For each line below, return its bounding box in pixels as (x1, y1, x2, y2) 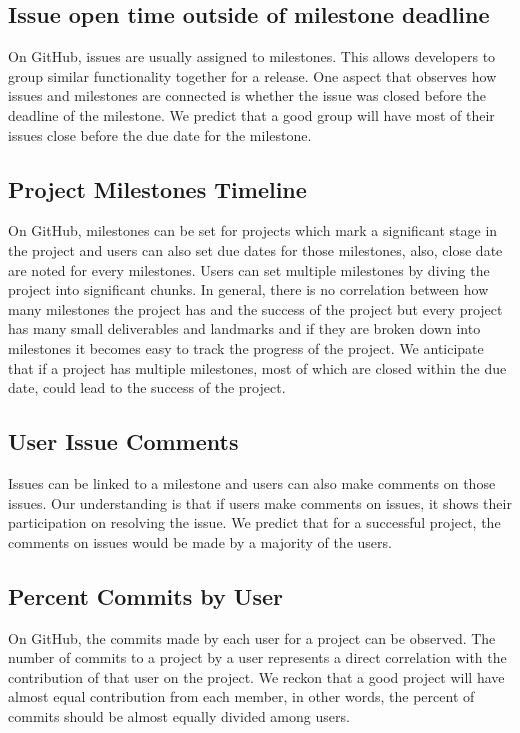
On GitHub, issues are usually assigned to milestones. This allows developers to (8, 46, 496, 67)
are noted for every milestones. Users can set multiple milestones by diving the (8, 259, 490, 280)
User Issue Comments (8, 426, 239, 457)
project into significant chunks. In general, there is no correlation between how (8, 279, 489, 300)
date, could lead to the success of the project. (8, 377, 286, 398)
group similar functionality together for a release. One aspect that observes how (8, 65, 497, 86)
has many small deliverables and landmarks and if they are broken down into (8, 318, 481, 339)
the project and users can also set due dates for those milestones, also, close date (8, 239, 503, 260)
